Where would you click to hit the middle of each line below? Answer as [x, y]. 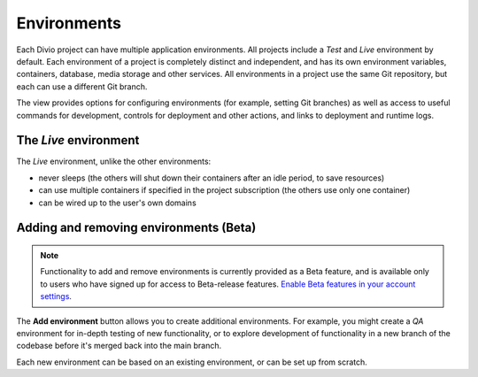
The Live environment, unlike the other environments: [114, 162]
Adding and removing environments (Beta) [136, 228]
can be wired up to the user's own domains [117, 203]
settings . [56, 296]
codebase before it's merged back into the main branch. [119, 346]
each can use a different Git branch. [82, 86]
